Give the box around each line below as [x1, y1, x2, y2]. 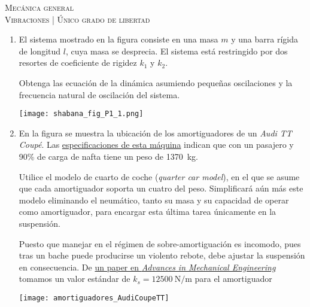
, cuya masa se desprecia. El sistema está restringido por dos [65, 44, 288, 57]
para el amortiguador [194, 272, 272, 285]
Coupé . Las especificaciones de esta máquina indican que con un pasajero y [19, 138, 294, 151]
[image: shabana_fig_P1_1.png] [19, 110, 144, 118]
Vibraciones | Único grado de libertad [5, 13, 150, 25]
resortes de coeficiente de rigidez [19, 56, 137, 69]
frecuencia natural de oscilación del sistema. [19, 88, 180, 101]
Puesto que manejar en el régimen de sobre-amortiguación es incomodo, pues [19, 237, 301, 250]
